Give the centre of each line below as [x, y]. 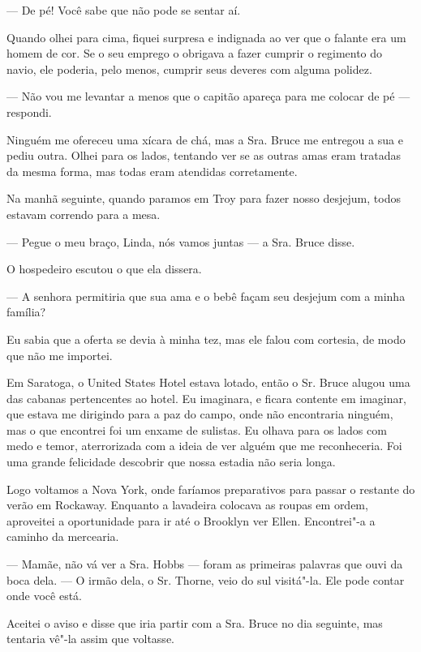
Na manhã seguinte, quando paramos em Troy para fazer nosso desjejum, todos [204, 198]
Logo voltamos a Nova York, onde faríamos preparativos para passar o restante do [211, 489]
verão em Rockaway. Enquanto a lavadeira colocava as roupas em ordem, [187, 505]
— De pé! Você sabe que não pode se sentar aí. [124, 10]
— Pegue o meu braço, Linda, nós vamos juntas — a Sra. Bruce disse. [181, 241]
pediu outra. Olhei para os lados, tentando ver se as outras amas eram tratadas [204, 155]
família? [26, 312]
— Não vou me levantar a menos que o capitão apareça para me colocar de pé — [208, 96]
